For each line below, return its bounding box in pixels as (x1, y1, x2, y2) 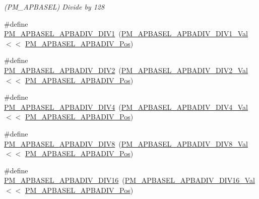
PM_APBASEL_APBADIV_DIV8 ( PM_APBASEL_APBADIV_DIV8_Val (4, 138, 248, 149)
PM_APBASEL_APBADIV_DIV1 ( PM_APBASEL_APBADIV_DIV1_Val (4, 28, 248, 39)
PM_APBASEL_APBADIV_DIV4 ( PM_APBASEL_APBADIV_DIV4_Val (4, 101, 248, 112)
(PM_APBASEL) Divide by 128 (4, 2, 105, 12)
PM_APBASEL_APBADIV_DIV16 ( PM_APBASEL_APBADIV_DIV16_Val (4, 175, 255, 185)
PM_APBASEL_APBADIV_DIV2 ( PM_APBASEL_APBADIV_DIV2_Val (4, 64, 248, 75)
